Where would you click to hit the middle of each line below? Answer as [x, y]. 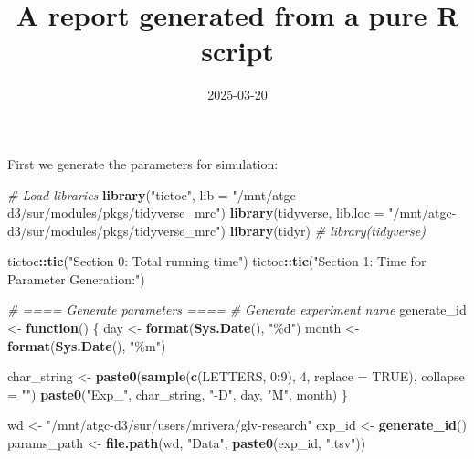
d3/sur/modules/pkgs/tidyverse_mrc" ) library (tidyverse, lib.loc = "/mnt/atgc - [232, 213]
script [237, 51]
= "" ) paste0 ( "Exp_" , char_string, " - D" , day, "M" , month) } [178, 394]
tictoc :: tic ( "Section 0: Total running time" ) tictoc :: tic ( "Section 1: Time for [217, 261]
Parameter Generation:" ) [76, 278]
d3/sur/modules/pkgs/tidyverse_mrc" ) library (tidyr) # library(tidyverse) [216, 230]
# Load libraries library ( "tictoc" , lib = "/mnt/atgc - [154, 194]
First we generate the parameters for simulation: [143, 163]
